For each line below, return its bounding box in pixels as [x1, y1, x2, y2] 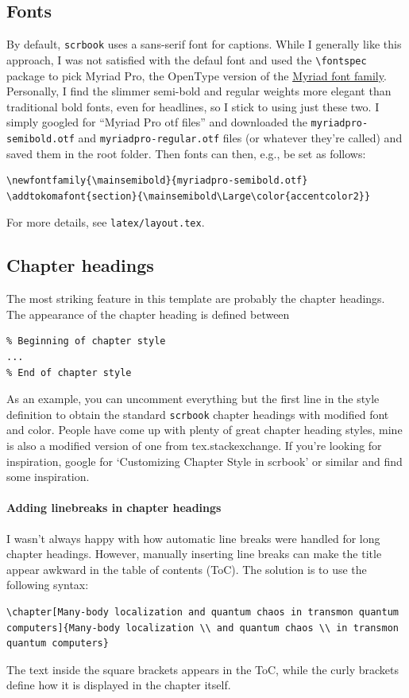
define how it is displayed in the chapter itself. [6, 677, 231, 693]
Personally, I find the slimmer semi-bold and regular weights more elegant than [6, 83, 392, 99]
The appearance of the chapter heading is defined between [6, 305, 290, 322]
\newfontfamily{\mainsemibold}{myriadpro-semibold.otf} [6, 175, 308, 187]
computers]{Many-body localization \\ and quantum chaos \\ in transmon [6, 622, 399, 634]
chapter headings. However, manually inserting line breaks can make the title [6, 545, 382, 562]
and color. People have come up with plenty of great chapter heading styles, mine [6, 421, 403, 438]
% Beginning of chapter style [6, 335, 166, 347]
